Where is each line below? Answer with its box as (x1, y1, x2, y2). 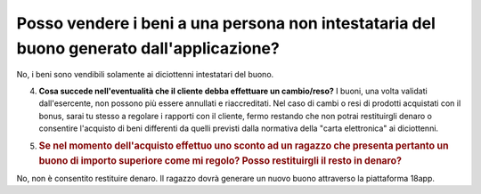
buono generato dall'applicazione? (16, 38, 280, 58)
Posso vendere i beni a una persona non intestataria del (16, 13, 436, 33)
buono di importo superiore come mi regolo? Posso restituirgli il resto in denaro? (38, 155, 403, 167)
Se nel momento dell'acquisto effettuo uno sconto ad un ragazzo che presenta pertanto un (38, 140, 449, 152)
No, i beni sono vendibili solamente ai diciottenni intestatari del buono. (16, 69, 274, 80)
